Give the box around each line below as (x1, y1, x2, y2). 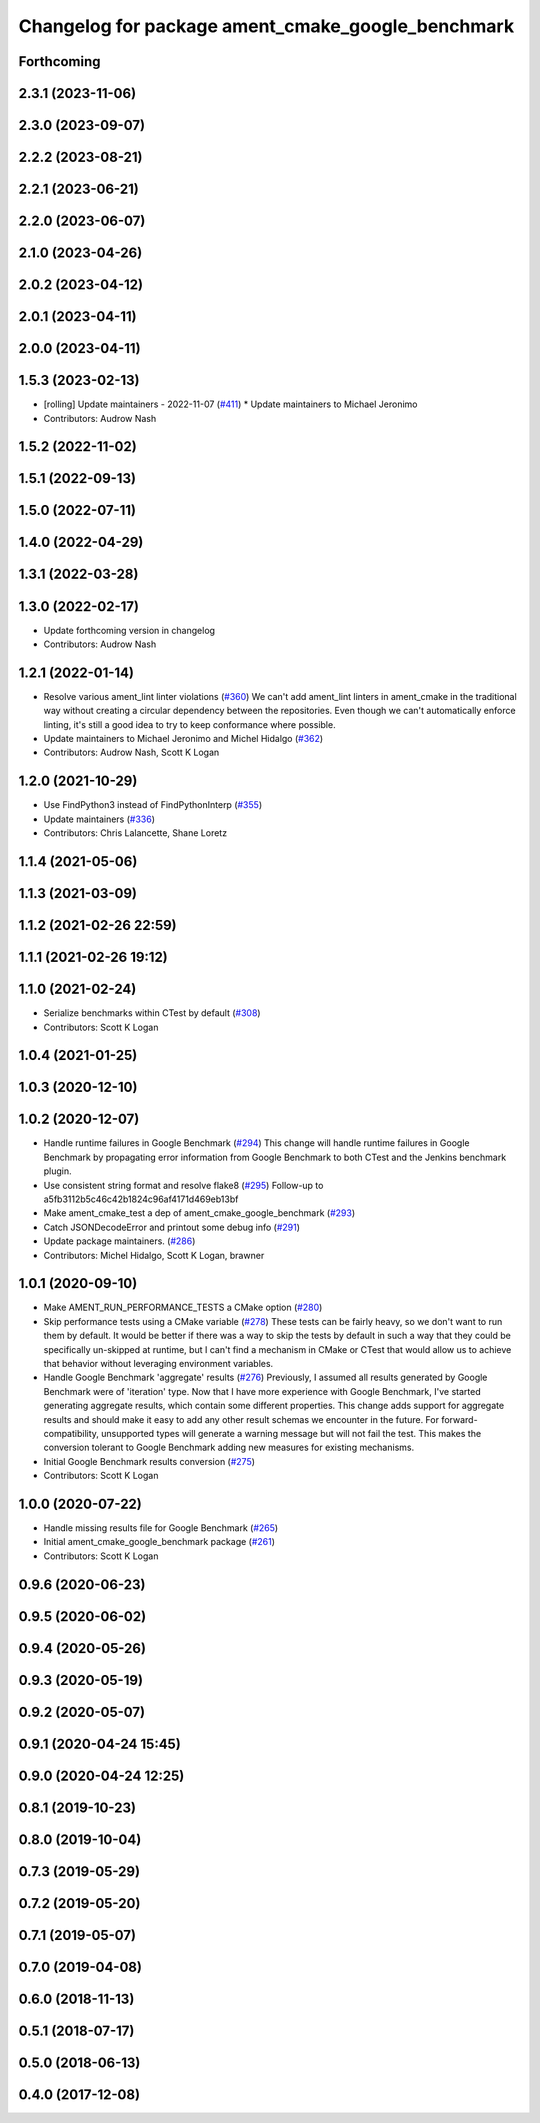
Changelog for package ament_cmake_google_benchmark (18, 15, 515, 37)
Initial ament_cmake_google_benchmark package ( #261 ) (43, 1536, 275, 1548)
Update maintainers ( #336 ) (43, 813, 155, 825)
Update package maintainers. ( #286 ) (43, 1235, 196, 1247)
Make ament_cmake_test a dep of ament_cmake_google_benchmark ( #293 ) (43, 1207, 356, 1219)
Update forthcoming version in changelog (43, 624, 215, 636)
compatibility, (43, 1427, 100, 1439)
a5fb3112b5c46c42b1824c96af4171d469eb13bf (43, 1193, 239, 1205)
